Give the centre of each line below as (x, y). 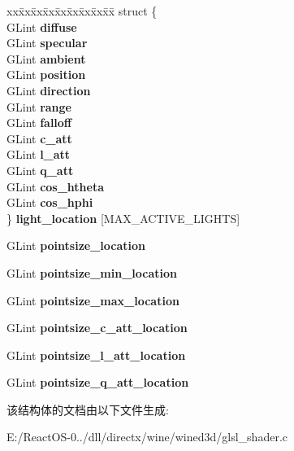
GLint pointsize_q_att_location (98, 382)
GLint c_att (39, 138)
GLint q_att (40, 170)
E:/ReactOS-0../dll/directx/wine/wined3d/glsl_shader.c (147, 437)
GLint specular (47, 43)
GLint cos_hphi (50, 202)
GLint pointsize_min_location (92, 272)
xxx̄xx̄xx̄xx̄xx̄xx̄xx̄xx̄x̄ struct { (82, 11)
